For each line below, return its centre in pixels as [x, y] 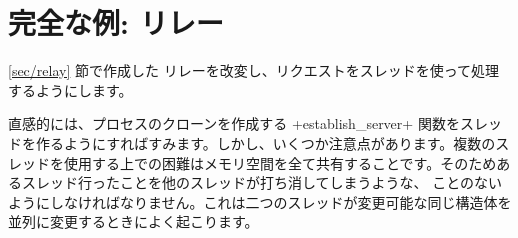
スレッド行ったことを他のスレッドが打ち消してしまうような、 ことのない [262, 182]
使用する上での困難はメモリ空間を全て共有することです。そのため [280, 162]
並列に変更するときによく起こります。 [133, 221]
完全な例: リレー [116, 22]
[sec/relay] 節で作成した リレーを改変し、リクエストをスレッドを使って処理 [253, 70]
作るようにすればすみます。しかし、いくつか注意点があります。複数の [265, 142]
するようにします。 [70, 89]
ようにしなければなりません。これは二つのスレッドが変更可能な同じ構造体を [260, 201]
